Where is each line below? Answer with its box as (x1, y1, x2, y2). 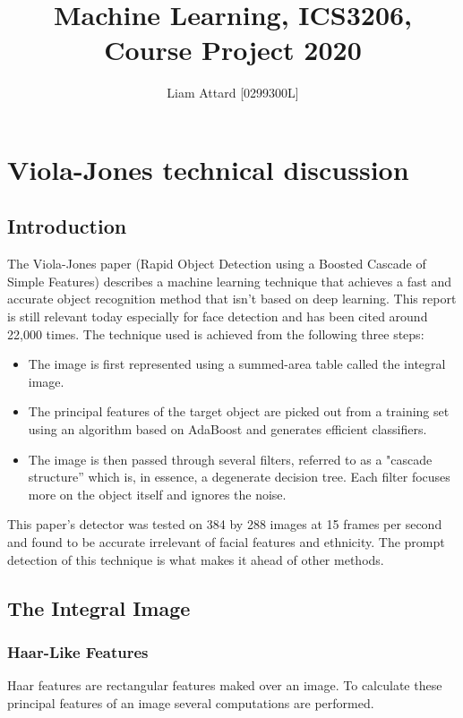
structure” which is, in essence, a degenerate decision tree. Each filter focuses (28, 467, 450, 486)
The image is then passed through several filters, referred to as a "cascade (28, 449, 433, 468)
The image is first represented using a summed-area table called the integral (28, 355, 446, 373)
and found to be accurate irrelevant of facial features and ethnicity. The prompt (7, 533, 445, 551)
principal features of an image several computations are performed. (7, 693, 374, 712)
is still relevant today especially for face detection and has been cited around (7, 307, 428, 326)
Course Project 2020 (104, 31, 362, 68)
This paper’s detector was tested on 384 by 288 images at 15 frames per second (7, 515, 442, 534)
